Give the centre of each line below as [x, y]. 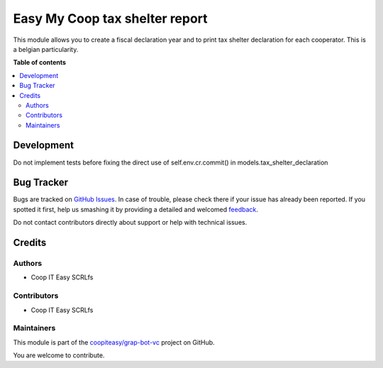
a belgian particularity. [46, 49]
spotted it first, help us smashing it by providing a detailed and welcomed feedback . [136, 209]
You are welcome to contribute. [59, 355]
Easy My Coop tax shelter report [111, 18]
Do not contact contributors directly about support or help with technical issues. [130, 223]
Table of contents [40, 62]
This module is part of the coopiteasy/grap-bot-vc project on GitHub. [114, 342]
